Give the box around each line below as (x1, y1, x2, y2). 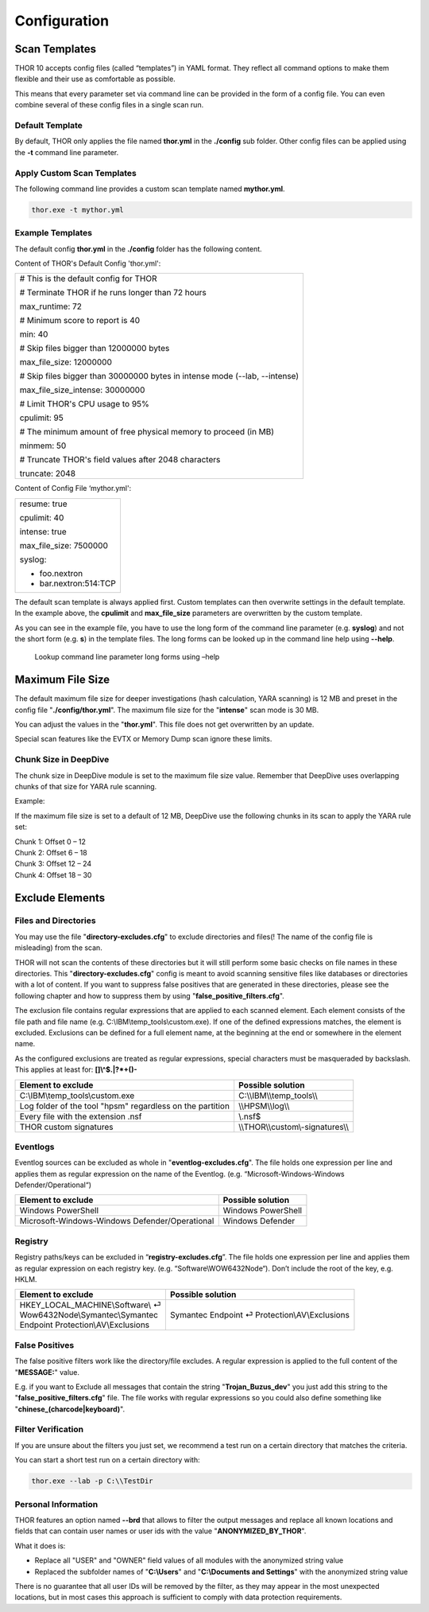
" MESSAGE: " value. (14, 1367, 79, 1376)
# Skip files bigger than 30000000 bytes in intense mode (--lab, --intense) (19, 371, 300, 382)
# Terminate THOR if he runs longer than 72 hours (19, 287, 207, 298)
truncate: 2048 (19, 468, 75, 479)
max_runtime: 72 (19, 301, 83, 312)
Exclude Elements (14, 891, 106, 905)
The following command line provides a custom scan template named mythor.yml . (14, 184, 285, 193)
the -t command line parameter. (14, 147, 119, 157)
